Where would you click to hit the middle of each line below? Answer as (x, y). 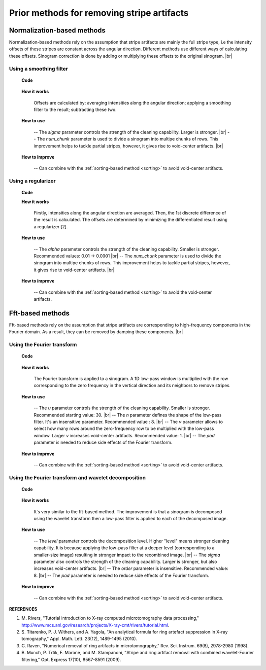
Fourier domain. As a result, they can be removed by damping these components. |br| (96, 332)
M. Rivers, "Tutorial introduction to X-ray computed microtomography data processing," (110, 618)
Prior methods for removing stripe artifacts (99, 13)
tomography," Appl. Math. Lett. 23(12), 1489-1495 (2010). (79, 639)
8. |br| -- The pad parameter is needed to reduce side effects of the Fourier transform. (121, 575)
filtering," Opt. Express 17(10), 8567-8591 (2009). (71, 659)
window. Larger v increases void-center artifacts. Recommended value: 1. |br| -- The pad (124, 435)
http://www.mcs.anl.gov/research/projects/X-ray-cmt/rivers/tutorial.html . (95, 625)
